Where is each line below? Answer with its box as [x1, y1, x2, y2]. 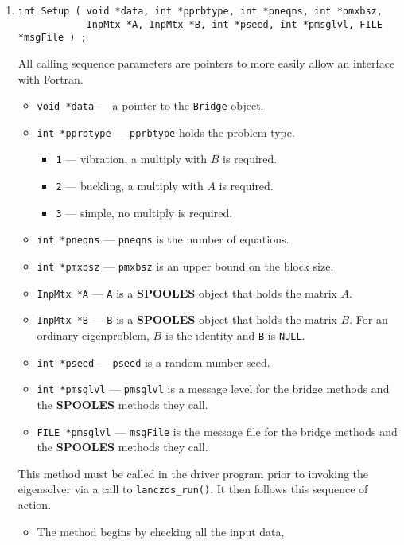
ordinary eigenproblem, [37, 327, 150, 344]
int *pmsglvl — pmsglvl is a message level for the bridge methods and [37, 380, 390, 397]
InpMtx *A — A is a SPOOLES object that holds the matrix [37, 284, 337, 301]
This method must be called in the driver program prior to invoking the [17, 465, 369, 481]
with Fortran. [17, 70, 84, 87]
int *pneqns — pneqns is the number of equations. [37, 231, 289, 247]
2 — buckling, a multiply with [56, 177, 204, 194]
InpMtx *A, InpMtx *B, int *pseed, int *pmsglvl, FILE [86, 18, 383, 30]
